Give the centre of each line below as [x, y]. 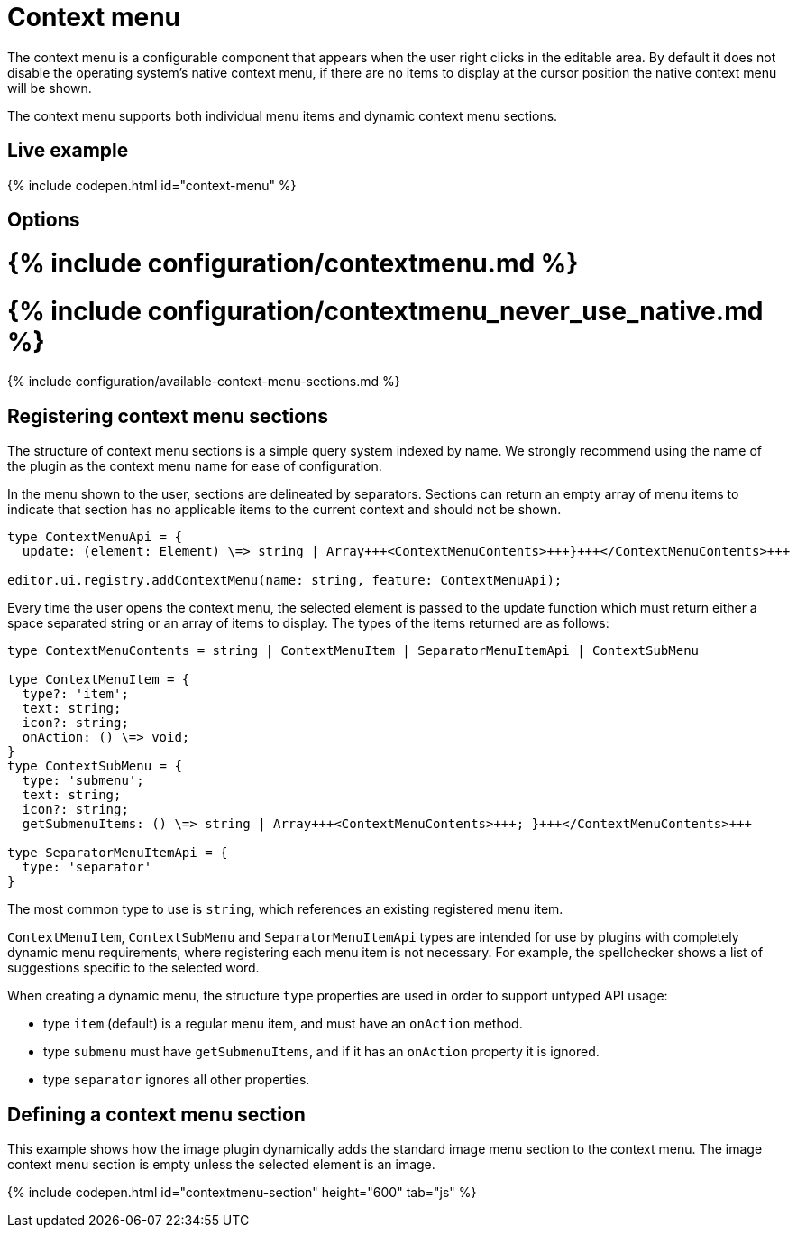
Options [44, 220]
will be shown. [50, 88]
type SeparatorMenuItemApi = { [118, 853]
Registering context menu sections [168, 416]
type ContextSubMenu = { [95, 766]
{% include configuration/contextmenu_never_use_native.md [385, 311]
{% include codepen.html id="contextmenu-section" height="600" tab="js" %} [242, 1192]
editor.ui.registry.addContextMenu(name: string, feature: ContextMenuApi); [285, 581]
